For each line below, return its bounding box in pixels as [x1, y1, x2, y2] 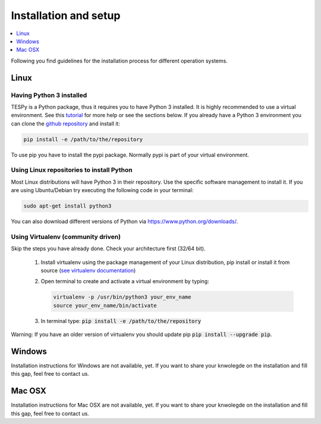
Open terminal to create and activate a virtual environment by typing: [40, 278, 209, 285]
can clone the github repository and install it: [11, 120, 120, 127]
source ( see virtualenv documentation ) [40, 267, 136, 274]
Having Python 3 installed [11, 91, 87, 99]
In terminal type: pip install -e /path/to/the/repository [40, 317, 202, 324]
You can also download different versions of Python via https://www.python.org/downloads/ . [11, 218, 238, 225]
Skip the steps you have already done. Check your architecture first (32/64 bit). [11, 245, 206, 252]
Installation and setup [11, 9, 121, 22]
